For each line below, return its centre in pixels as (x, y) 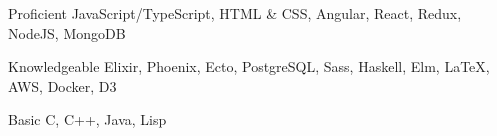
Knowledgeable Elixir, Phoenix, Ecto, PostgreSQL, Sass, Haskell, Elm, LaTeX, (249, 66)
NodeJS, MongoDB (67, 32)
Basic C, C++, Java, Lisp (87, 119)
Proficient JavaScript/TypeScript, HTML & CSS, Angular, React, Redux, (235, 13)
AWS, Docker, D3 (62, 85)
